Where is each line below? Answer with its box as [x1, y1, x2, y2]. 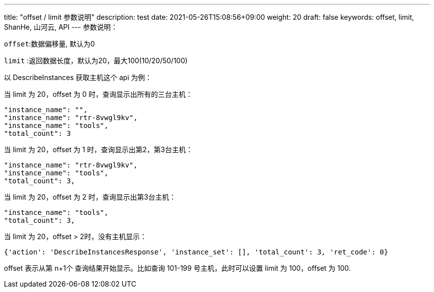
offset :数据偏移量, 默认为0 [4, 40, 95, 48]
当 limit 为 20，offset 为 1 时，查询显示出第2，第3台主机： [4, 145, 193, 154]
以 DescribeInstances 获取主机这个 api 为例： [4, 73, 152, 82]
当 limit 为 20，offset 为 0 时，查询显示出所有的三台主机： [4, 90, 193, 98]
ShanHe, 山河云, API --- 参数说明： [4, 23, 118, 31]
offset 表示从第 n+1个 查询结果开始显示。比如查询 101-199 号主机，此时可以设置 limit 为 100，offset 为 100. [4, 264, 351, 272]
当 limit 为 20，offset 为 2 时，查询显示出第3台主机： [4, 193, 176, 201]
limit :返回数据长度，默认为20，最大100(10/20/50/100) [4, 56, 188, 65]
